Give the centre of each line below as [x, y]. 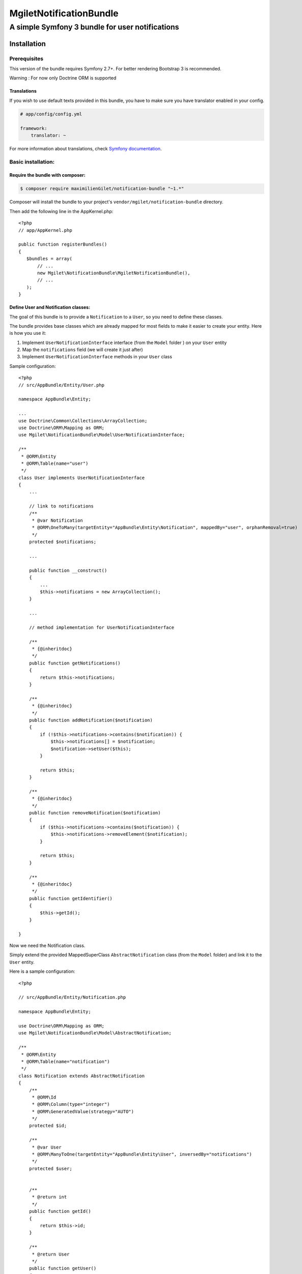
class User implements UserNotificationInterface [82, 477]
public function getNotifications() [75, 663]
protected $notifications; [63, 542]
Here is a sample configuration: [42, 971]
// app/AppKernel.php [45, 230]
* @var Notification [58, 521]
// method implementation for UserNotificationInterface [101, 627]
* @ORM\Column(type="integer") [71, 1104]
